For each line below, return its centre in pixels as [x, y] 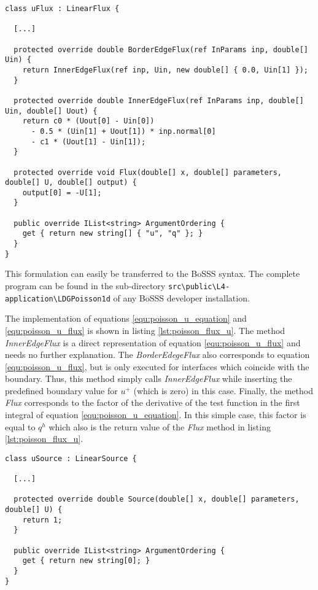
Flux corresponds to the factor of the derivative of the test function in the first [153, 402]
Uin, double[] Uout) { [51, 111]
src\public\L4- [199, 287]
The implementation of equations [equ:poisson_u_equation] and [126, 318]
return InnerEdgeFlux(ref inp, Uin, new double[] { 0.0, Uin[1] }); [165, 70]
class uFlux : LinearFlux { [62, 9]
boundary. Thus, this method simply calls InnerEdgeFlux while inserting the [149, 378]
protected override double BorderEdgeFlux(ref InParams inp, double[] [161, 49]
